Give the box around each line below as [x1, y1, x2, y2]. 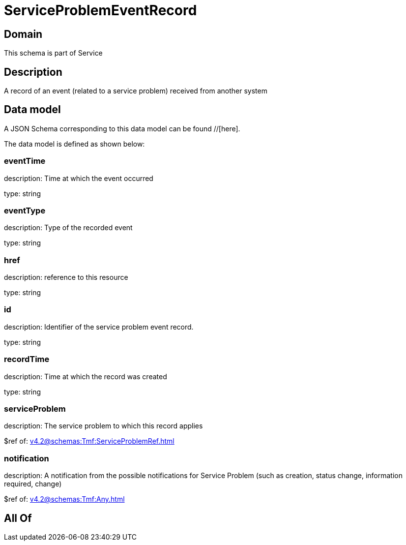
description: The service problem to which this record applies [4, 422, 203, 430]
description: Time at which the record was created [4, 372, 167, 381]
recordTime [4, 354, 50, 364]
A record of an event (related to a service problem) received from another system [4, 87, 267, 95]
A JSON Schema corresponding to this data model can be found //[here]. [4, 124, 240, 133]
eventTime [4, 156, 46, 166]
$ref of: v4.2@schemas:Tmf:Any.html [4, 495, 125, 504]
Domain [4, 28, 43, 40]
